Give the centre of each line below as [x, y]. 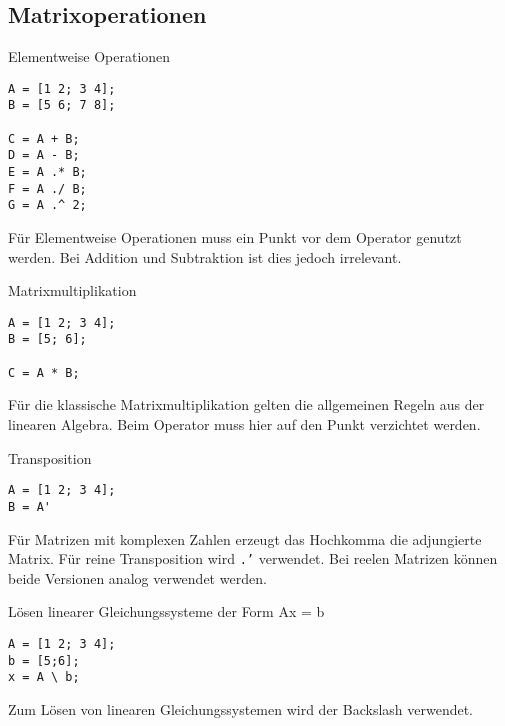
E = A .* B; [47, 172]
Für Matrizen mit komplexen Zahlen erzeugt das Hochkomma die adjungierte [245, 538]
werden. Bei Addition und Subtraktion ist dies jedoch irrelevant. [205, 256]
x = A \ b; [44, 677]
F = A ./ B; [47, 188]
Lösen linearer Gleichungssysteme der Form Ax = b [166, 611]
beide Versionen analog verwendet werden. [137, 577]
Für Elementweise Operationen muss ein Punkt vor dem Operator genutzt [235, 237]
